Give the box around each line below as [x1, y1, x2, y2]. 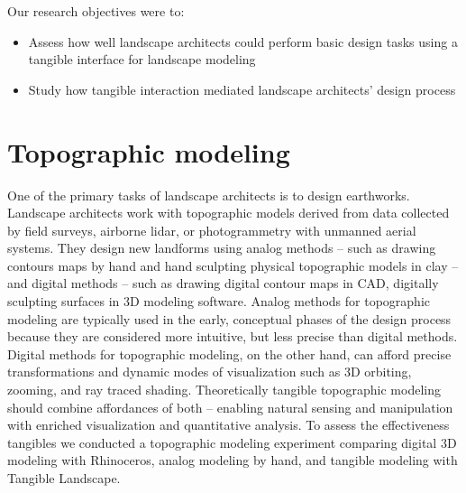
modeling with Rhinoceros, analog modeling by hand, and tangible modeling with [7, 451, 458, 470]
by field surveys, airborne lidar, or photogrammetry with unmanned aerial [7, 220, 416, 239]
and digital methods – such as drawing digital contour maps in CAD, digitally [7, 274, 439, 293]
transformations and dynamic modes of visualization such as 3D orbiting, [7, 362, 412, 381]
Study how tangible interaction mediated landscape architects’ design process [28, 79, 456, 98]
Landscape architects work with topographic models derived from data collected [7, 203, 450, 222]
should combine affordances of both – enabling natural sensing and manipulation [7, 397, 453, 416]
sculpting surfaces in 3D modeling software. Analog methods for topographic [7, 292, 430, 311]
